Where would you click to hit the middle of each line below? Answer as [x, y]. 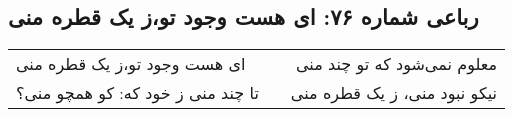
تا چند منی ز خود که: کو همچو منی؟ [137, 93]
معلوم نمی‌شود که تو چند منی [396, 64]
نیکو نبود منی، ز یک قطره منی [393, 93]
